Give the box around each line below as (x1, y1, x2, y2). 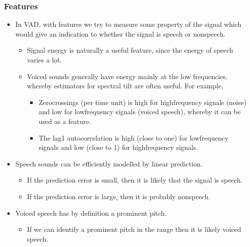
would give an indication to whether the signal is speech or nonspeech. (15, 28, 226, 39)
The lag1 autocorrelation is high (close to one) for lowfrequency (38, 132, 229, 143)
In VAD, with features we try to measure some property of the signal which (15, 19, 242, 29)
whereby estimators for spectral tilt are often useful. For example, (27, 81, 224, 91)
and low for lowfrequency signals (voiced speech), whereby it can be (38, 106, 241, 117)
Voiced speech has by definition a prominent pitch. (15, 207, 167, 218)
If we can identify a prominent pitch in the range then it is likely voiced (27, 224, 241, 234)
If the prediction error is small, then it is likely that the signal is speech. (27, 175, 243, 185)
